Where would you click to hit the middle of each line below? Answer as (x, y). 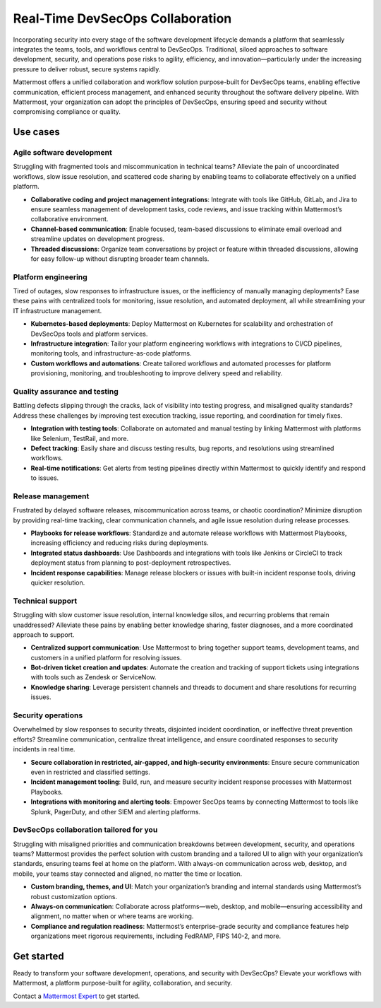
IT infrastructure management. (58, 310)
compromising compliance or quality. (67, 112)
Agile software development (62, 153)
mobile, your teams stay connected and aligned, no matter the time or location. (128, 874)
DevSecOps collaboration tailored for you (85, 830)
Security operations (48, 715)
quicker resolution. (58, 582)
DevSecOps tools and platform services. (89, 334)
